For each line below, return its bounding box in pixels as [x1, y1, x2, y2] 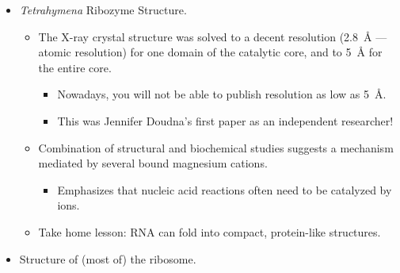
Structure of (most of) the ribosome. [19, 250, 196, 267]
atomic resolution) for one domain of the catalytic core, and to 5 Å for [38, 44, 383, 60]
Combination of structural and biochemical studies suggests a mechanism [38, 139, 394, 156]
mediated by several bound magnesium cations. [38, 155, 268, 171]
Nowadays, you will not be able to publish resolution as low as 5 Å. [57, 86, 387, 102]
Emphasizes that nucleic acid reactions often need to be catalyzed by [57, 181, 392, 198]
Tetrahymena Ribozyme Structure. [19, 2, 187, 17]
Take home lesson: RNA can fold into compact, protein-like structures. [38, 223, 381, 240]
